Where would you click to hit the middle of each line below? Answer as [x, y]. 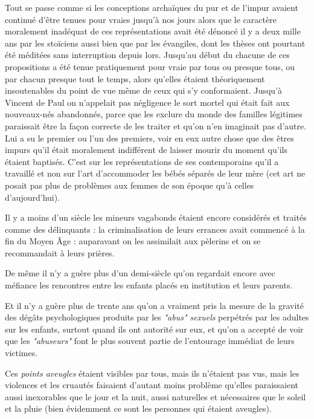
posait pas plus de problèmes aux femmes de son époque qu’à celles [130, 185]
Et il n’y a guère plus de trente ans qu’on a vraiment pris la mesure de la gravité [154, 305]
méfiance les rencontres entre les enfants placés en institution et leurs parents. [149, 285]
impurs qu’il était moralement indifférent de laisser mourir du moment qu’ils [146, 150]
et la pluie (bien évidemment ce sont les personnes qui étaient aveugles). [138, 408]
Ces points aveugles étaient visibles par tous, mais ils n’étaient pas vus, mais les [152, 373]
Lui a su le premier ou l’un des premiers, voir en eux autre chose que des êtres [149, 138]
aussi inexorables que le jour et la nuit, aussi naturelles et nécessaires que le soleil [155, 396]
